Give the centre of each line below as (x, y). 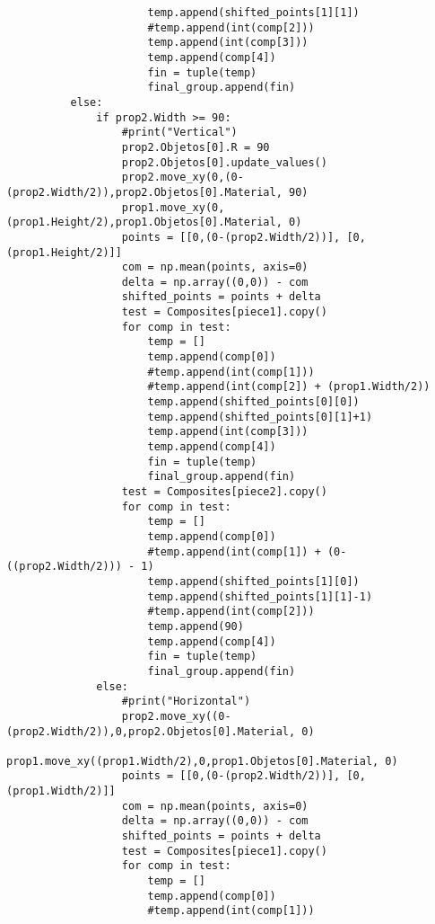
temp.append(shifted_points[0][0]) (253, 402)
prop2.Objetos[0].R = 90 (196, 147)
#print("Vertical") (179, 133)
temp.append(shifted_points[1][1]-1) (260, 596)
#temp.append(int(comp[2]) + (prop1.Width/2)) (289, 387)
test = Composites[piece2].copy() (224, 492)
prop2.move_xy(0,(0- (183, 178)
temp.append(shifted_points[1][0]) (253, 581)
